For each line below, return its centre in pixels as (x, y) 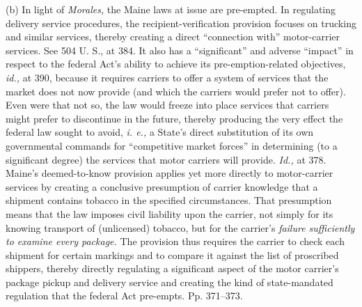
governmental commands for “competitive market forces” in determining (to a (172, 145)
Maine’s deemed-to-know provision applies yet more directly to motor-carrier (170, 173)
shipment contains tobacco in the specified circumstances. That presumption (169, 200)
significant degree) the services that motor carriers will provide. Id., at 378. (166, 159)
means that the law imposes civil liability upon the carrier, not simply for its (170, 213)
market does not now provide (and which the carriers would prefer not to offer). (176, 91)
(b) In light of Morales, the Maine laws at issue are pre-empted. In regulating (171, 9)
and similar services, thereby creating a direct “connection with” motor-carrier (173, 37)
